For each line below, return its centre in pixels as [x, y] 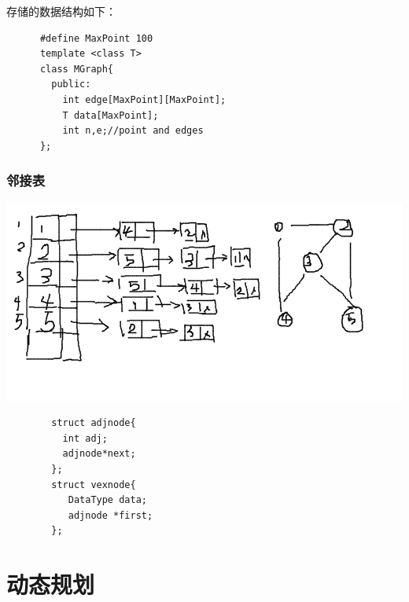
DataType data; [107, 500]
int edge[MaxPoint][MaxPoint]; [144, 99]
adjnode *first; [111, 515]
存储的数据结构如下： [61, 11]
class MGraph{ [77, 69]
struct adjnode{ [94, 423]
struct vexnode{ [94, 485]
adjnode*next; [99, 454]
